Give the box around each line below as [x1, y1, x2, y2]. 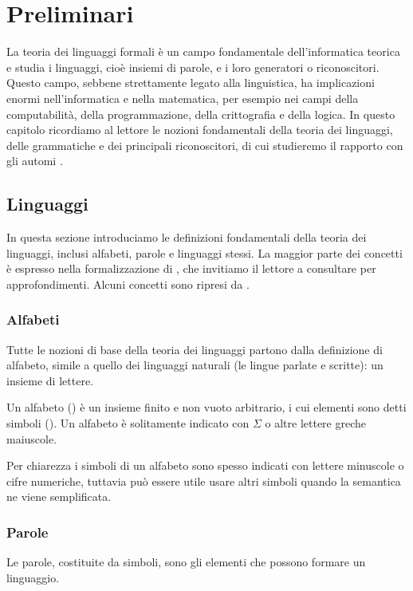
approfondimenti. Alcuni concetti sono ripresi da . [6, 275, 250, 292]
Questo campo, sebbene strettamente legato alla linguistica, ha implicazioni [6, 74, 375, 91]
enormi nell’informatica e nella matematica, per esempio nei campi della [6, 89, 359, 106]
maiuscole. [6, 430, 57, 447]
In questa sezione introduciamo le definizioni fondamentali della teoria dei [6, 229, 367, 246]
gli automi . [6, 152, 63, 169]
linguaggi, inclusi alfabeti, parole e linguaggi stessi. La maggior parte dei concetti [6, 244, 403, 261]
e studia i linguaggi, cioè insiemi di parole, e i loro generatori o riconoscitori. [6, 58, 380, 75]
